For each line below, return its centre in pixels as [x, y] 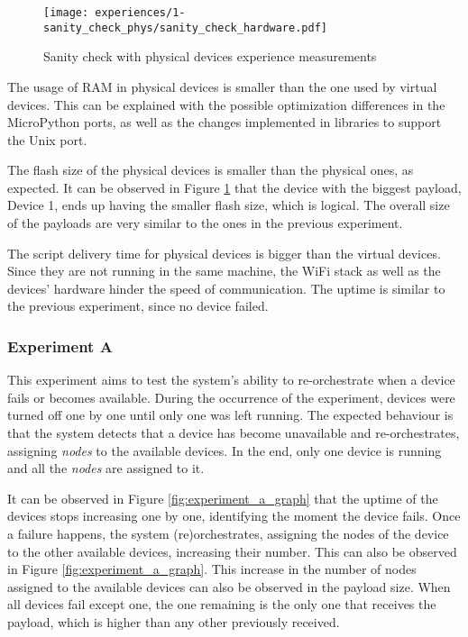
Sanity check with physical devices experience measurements [210, 56]
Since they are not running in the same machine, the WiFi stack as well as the [224, 271]
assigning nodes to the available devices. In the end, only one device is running [225, 450]
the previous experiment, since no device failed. [138, 306]
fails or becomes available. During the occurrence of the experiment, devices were [231, 397]
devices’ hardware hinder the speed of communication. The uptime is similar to [226, 288]
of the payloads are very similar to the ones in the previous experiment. [205, 223]
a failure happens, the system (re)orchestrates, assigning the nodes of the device [228, 533]
